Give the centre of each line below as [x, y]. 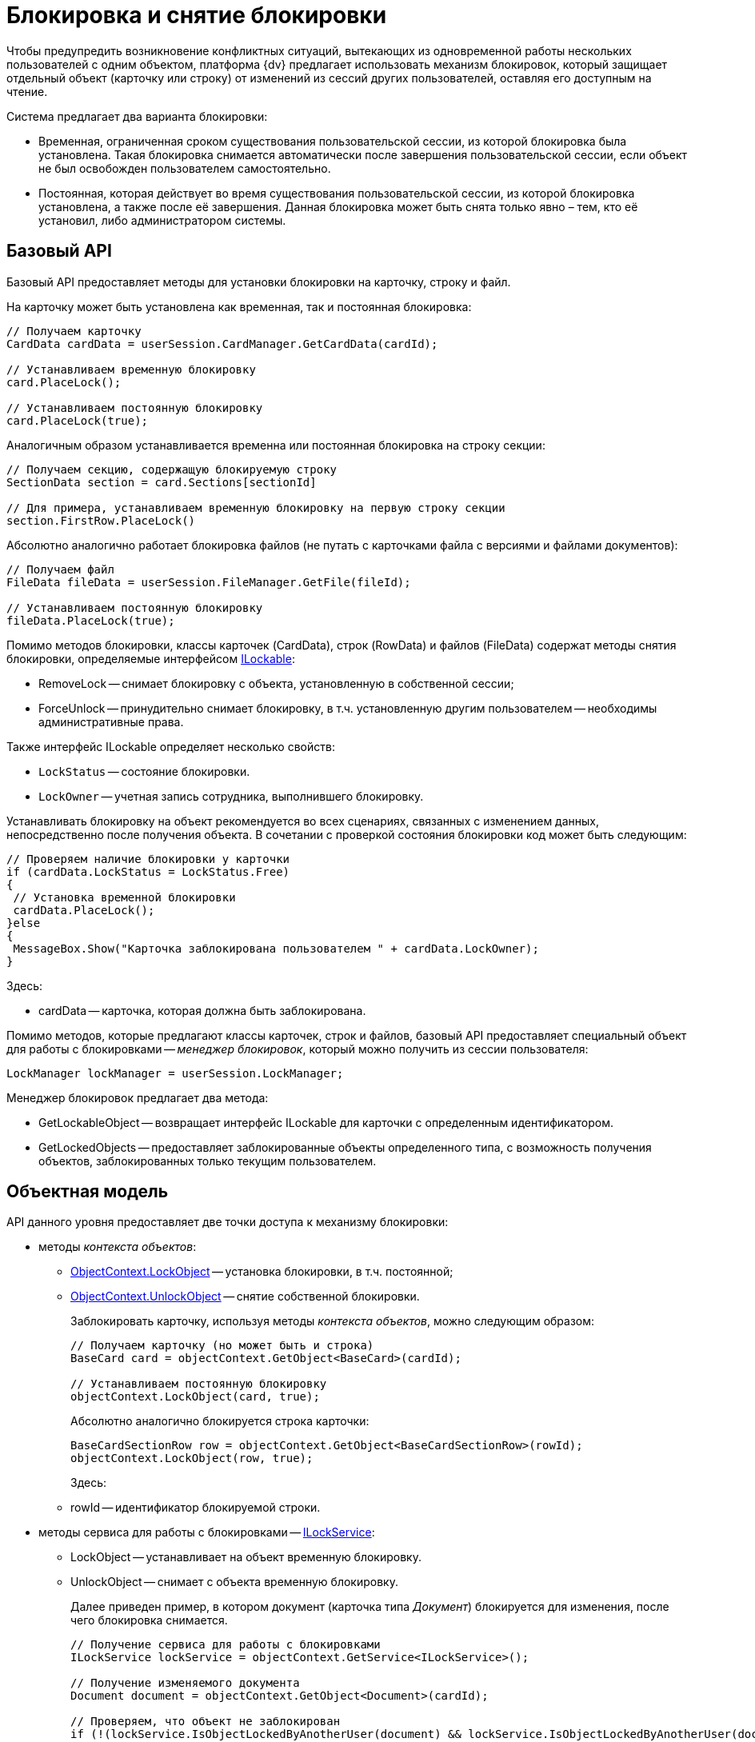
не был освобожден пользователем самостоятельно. [185, 168]
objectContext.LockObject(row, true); [192, 1458]
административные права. [111, 721]
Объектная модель [88, 1192]
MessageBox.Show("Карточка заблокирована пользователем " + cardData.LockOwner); [276, 948]
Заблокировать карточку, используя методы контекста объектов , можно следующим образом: [333, 1321]
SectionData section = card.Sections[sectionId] [162, 482]
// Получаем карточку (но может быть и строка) [222, 1346]
